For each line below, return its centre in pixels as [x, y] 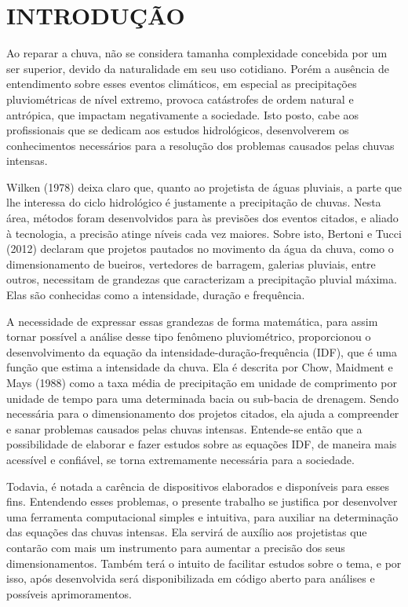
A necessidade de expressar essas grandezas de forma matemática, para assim [192, 321]
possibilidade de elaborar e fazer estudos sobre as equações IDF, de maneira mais [202, 444]
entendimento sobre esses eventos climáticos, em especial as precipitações [182, 84]
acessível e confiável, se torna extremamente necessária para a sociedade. [180, 459]
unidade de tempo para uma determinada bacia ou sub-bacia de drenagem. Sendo [202, 398]
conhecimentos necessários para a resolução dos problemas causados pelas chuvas [200, 145]
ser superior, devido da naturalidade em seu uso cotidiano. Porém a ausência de [198, 68]
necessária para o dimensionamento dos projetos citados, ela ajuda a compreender [203, 413]
